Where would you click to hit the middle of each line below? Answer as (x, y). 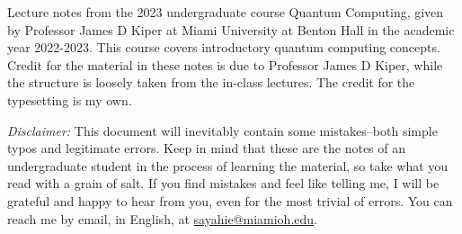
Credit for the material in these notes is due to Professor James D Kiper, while (225, 64)
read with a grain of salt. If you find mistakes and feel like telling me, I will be (223, 183)
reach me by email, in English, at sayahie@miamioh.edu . (162, 218)
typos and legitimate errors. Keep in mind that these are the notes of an (207, 148)
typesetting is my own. (70, 99)
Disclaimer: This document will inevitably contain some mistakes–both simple (222, 130)
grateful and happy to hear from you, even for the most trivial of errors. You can (230, 200)
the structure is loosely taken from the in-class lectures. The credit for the (211, 82)
